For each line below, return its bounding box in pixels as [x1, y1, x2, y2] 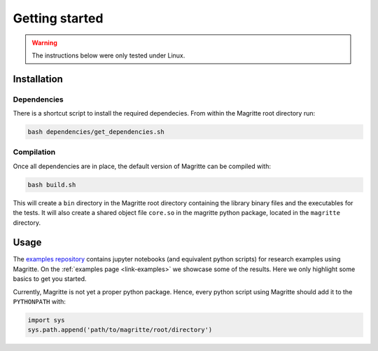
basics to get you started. [13, 275, 87, 283]
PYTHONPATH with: [13, 298, 66, 306]
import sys [27, 316, 65, 324]
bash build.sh [27, 181, 76, 188]
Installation [13, 73, 63, 85]
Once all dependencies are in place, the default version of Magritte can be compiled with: [13, 162, 271, 170]
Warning [31, 39, 57, 47]
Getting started [13, 11, 104, 26]
